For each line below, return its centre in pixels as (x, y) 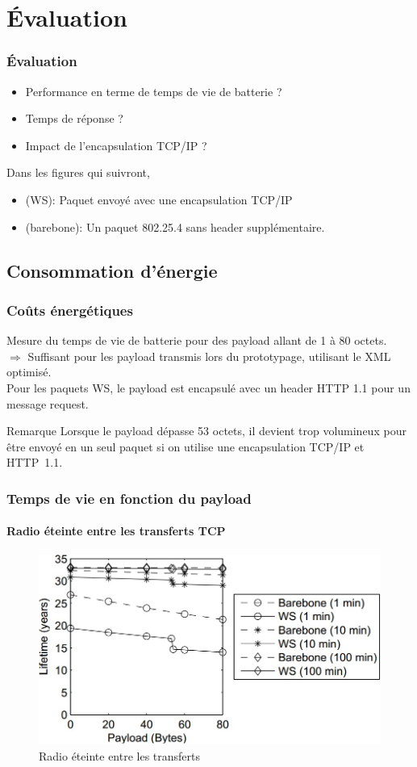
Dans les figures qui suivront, (78, 172)
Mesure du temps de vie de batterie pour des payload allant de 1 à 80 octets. (197, 340)
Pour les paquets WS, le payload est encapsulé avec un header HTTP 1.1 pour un (208, 387)
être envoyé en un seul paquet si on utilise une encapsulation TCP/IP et (186, 446)
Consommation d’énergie (112, 270)
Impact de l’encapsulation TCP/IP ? (116, 145)
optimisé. (29, 372)
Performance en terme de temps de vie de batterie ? (154, 91)
